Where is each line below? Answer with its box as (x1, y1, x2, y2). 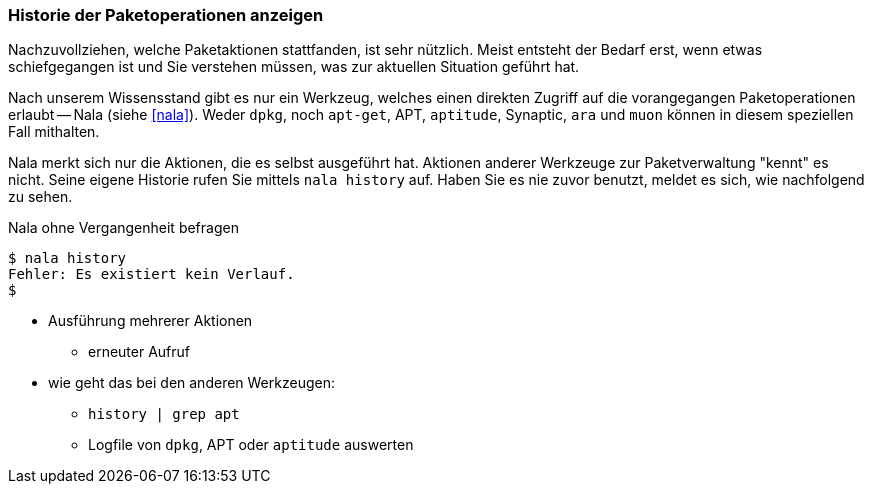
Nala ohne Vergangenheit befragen (8, 219, 239, 237)
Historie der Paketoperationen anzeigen (8, 5, 324, 25)
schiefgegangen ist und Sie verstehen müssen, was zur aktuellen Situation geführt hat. (8, 58, 580, 76)
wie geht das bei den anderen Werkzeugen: (48, 374, 335, 392)
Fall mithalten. (8, 123, 100, 141)
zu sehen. (8, 188, 73, 206)
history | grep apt (88, 406, 240, 423)
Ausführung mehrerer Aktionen (48, 312, 253, 330)
